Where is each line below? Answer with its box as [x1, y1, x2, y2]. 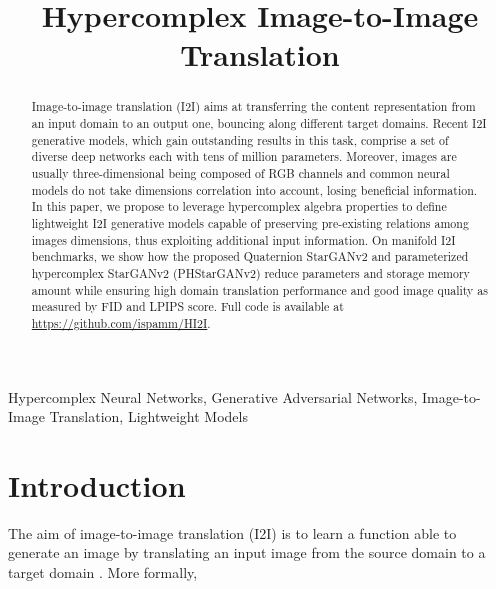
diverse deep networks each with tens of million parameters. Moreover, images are [31, 148, 457, 165]
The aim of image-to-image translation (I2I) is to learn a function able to [8, 522, 457, 543]
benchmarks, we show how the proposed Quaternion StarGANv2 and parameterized [31, 248, 469, 265]
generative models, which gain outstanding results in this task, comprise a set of [31, 131, 449, 148]
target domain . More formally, [8, 562, 198, 583]
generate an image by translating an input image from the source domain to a [8, 542, 486, 563]
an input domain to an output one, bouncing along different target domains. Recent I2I [31, 115, 487, 132]
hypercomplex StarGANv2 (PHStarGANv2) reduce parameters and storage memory [31, 264, 470, 281]
